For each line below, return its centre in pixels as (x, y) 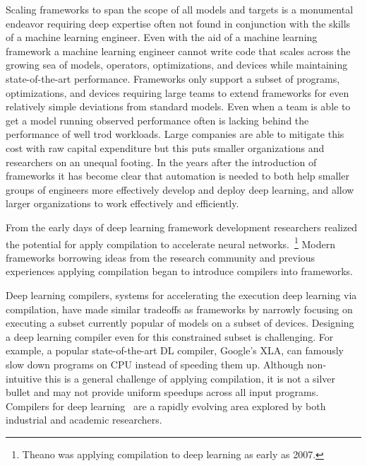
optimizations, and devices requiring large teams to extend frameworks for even (178, 92)
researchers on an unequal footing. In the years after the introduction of (161, 162)
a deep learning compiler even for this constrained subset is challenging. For (170, 336)
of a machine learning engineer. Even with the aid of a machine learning (162, 37)
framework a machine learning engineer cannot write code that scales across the (178, 51)
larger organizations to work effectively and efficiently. (122, 203)
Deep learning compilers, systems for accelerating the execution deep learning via (181, 295)
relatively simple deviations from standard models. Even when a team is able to (178, 106)
